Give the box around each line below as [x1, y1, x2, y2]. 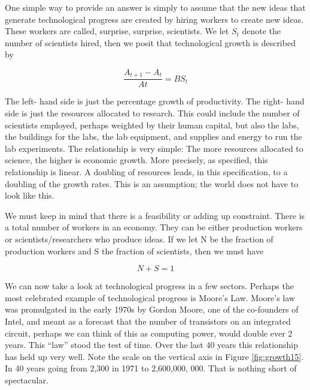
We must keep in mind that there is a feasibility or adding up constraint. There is [5, 209, 305, 221]
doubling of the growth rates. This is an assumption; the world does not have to [5, 177, 299, 190]
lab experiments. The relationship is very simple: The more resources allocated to [5, 142, 303, 154]
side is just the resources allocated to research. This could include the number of [5, 107, 300, 119]
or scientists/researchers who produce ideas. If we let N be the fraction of [5, 232, 273, 245]
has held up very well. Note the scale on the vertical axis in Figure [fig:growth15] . [5, 350, 304, 362]
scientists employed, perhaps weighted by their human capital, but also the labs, [5, 118, 299, 131]
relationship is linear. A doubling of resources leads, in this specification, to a [5, 166, 288, 178]
